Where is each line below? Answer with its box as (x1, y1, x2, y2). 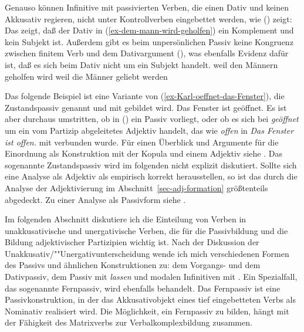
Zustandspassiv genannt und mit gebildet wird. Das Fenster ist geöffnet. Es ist (5, 101, 287, 113)
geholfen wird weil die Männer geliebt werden (5, 70, 168, 82)
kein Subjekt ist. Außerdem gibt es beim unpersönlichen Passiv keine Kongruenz (5, 35, 293, 48)
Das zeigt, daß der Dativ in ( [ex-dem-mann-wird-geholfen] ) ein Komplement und (5, 24, 294, 36)
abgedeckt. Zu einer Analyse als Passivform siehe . (5, 193, 186, 205)
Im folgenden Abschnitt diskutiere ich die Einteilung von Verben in (5, 213, 246, 225)
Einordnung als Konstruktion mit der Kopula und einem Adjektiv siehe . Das (5, 147, 282, 160)
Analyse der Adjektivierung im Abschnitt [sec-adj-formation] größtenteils (5, 181, 268, 194)
